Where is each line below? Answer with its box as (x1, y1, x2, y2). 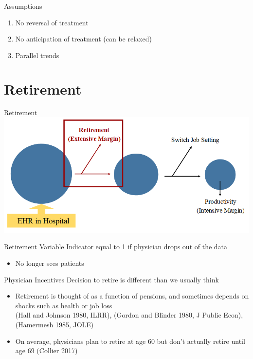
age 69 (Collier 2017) (15, 345, 78, 356)
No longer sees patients (15, 258, 84, 268)
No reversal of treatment (15, 17, 89, 27)
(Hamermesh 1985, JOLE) (15, 319, 94, 330)
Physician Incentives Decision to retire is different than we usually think (4, 274, 219, 284)
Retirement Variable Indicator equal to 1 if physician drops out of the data (4, 241, 228, 252)
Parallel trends (15, 50, 59, 60)
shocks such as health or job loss (15, 300, 112, 310)
